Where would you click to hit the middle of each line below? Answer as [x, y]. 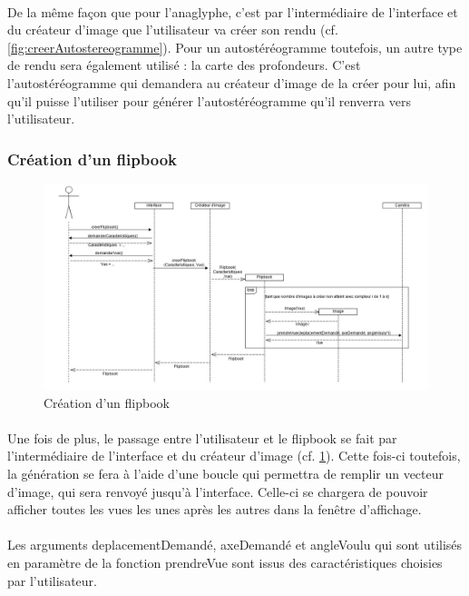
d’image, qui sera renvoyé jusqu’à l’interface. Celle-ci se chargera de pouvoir [218, 491]
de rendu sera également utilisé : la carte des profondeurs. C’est [184, 65]
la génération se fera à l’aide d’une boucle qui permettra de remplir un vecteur [226, 474]
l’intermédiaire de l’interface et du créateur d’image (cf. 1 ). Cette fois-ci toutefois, [234, 456]
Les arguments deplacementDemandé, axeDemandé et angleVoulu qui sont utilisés [235, 545]
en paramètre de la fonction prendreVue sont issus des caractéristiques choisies [225, 562]
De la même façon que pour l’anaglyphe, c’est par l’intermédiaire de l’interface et [233, 11]
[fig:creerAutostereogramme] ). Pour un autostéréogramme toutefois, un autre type [235, 47]
